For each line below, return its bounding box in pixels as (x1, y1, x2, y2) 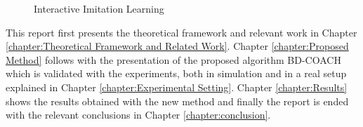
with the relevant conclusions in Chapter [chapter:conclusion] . (6, 107, 271, 122)
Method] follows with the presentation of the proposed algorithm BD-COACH (6, 52, 341, 67)
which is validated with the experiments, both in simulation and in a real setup (6, 66, 347, 81)
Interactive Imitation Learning (34, 1, 164, 15)
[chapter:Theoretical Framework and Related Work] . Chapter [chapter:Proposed (6, 39, 349, 53)
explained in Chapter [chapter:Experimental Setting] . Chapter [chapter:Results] (6, 79, 348, 94)
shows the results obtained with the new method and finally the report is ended (6, 93, 349, 108)
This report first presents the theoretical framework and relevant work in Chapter (6, 25, 357, 39)
